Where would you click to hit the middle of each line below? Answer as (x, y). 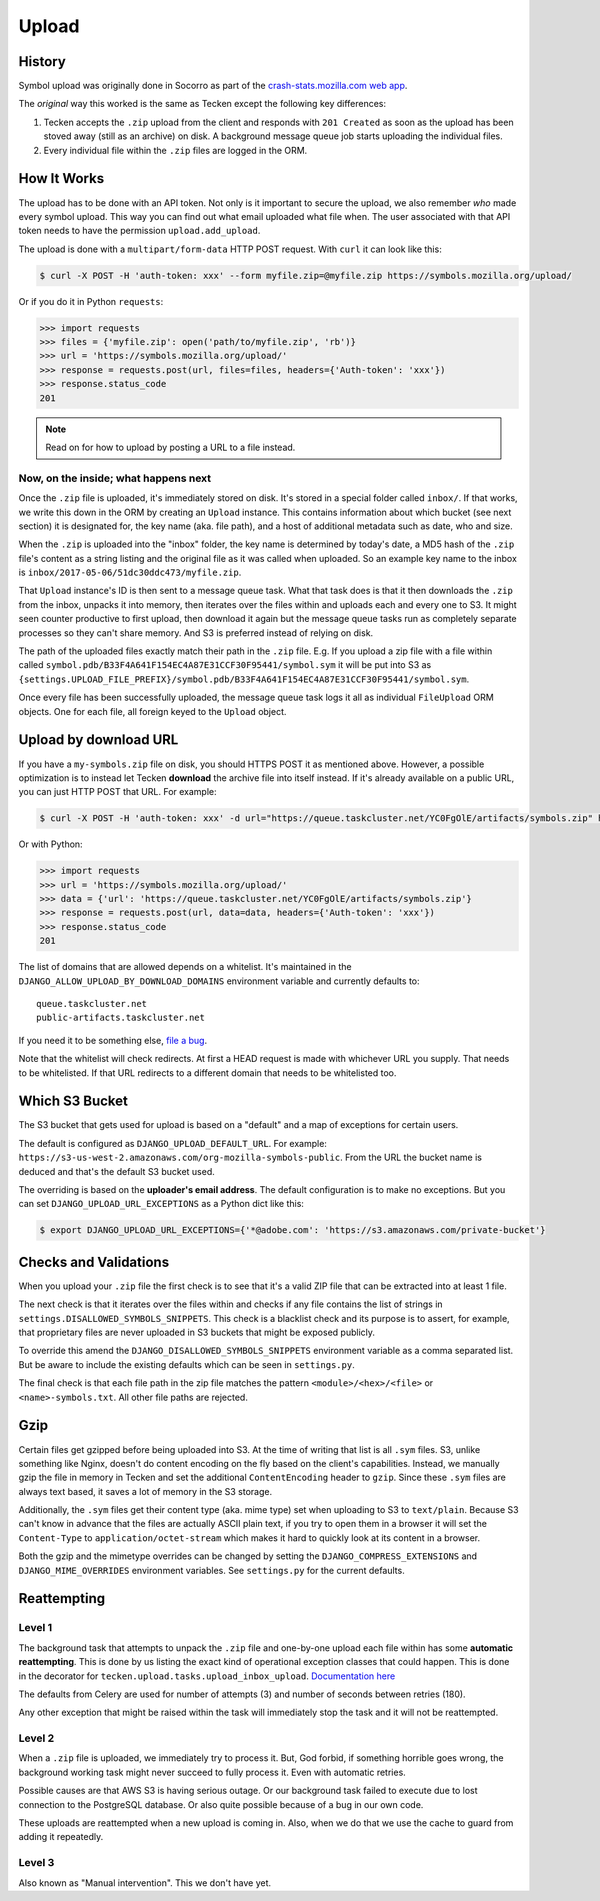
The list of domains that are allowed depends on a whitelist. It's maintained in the (185, 967)
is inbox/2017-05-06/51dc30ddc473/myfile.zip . (130, 572)
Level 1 (35, 1628)
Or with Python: (51, 844)
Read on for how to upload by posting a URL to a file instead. (170, 447)
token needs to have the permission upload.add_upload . (139, 231)
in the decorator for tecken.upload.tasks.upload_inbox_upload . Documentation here (207, 1676)
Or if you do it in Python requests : (91, 301)
